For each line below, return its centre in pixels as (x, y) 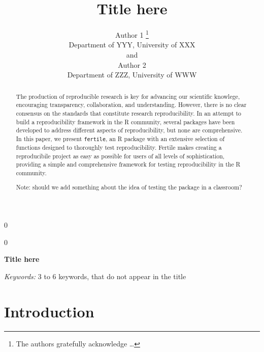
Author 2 (132, 64)
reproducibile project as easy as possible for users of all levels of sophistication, (120, 156)
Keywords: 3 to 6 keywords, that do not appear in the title (95, 276)
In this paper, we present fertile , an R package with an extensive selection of (120, 138)
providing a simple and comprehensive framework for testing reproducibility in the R (128, 164)
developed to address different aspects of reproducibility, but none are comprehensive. (129, 130)
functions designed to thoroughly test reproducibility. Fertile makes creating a (119, 147)
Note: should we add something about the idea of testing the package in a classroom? (129, 187)
